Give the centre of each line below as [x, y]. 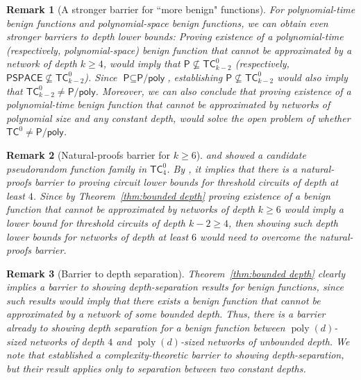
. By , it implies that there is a [232, 168]
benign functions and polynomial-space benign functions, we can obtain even [167, 23]
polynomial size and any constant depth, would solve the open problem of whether [178, 118]
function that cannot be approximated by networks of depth [131, 209]
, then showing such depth [283, 222]
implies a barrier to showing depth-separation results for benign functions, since [175, 287]
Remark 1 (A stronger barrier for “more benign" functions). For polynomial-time [181, 9]
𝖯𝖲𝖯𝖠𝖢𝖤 [25, 78]
